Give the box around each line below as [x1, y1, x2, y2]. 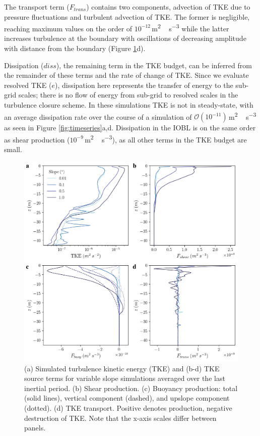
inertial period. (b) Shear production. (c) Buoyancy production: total [24, 382, 238, 393]
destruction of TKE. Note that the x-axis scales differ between [24, 412, 217, 423]
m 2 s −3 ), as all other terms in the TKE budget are [85, 132, 247, 144]
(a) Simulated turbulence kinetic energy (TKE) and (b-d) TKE [24, 363, 220, 373]
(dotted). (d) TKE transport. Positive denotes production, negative [24, 403, 232, 413]
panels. [24, 422, 46, 433]
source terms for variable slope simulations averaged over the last [24, 373, 225, 383]
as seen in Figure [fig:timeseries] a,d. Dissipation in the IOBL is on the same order [4, 122, 256, 133]
